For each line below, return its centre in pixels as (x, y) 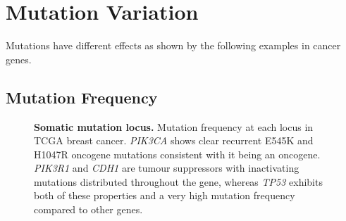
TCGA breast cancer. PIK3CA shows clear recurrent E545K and (174, 140)
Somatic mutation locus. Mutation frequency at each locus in (174, 126)
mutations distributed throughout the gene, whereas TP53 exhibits (178, 181)
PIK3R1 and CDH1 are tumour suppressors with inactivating (167, 168)
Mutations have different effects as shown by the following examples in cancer (173, 45)
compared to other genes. (88, 209)
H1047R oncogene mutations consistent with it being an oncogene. (177, 154)
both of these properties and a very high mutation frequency (165, 195)
